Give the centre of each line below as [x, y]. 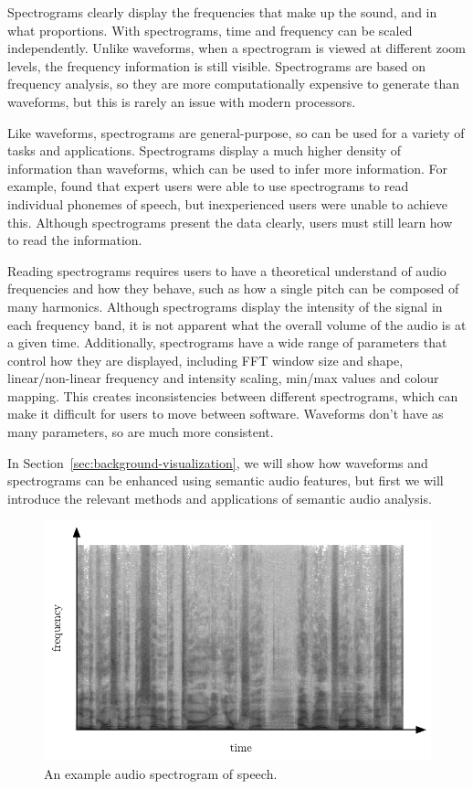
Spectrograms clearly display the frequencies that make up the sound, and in [222, 12]
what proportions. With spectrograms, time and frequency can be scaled [210, 30]
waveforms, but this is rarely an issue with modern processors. [182, 101]
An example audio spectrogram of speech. [161, 773]
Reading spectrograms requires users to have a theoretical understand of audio [227, 270]
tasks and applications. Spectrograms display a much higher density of [205, 150]
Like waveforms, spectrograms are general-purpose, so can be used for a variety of [236, 132]
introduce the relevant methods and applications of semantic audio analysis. [220, 498]
